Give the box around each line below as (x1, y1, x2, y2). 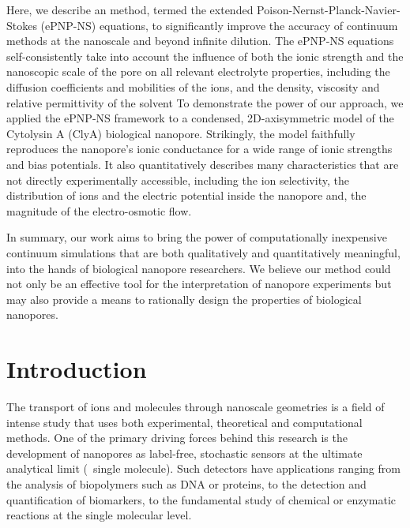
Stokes (6, 17, 37, 33)
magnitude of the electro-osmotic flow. (6, 202, 192, 219)
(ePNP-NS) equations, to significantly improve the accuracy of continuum (40, 17, 398, 33)
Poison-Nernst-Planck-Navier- (257, 2, 401, 17)
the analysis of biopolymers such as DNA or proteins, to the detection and (6, 475, 367, 492)
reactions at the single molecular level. (6, 507, 192, 523)
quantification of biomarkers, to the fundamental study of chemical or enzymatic (6, 491, 397, 507)
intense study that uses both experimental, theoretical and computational (6, 414, 363, 430)
